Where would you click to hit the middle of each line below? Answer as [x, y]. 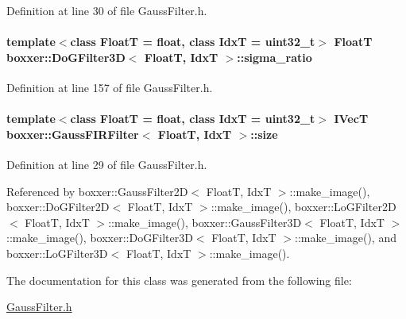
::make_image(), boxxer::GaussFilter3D [205, 222]
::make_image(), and [346, 238]
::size [264, 134]
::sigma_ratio [275, 57]
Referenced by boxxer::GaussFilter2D [97, 191]
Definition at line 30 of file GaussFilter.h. [107, 10]
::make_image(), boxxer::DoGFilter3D [100, 238]
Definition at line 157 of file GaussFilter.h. [110, 87]
